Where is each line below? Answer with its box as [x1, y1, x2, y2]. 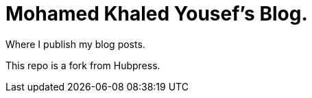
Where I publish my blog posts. [5, 38, 145, 50]
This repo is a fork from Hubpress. [5, 59, 160, 71]
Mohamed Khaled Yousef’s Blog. [5, 2, 308, 25]
